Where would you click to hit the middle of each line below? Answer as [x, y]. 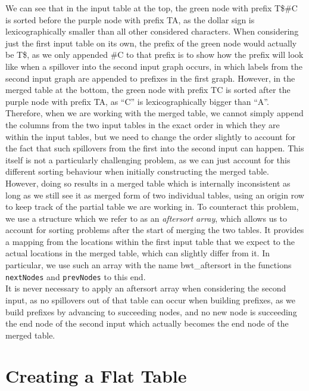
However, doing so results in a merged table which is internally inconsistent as [148, 183]
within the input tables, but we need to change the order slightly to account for [151, 136]
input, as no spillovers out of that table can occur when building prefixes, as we [151, 300]
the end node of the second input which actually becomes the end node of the [147, 323]
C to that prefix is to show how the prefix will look [210, 55]
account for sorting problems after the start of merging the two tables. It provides [155, 230]
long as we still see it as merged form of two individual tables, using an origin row [155, 195]
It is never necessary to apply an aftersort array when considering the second [146, 288]
